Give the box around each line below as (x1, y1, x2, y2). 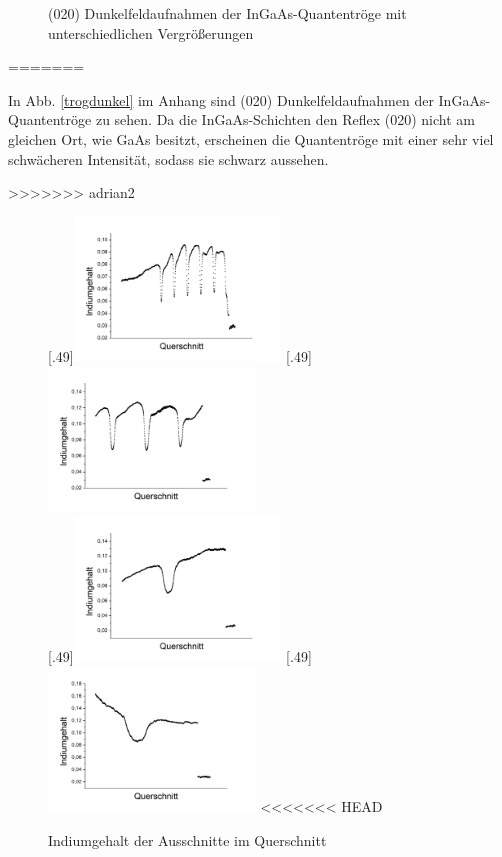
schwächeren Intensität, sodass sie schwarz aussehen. (8, 148, 329, 169)
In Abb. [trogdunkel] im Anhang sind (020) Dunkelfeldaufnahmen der (8, 89, 434, 110)
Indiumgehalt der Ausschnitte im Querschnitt (48, 829, 327, 850)
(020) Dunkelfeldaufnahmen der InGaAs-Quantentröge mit (48, 3, 407, 23)
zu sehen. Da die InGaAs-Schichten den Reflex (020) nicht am (95, 109, 475, 130)
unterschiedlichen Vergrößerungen (48, 22, 254, 43)
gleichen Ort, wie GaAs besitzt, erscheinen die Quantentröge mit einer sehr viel (8, 128, 494, 149)
